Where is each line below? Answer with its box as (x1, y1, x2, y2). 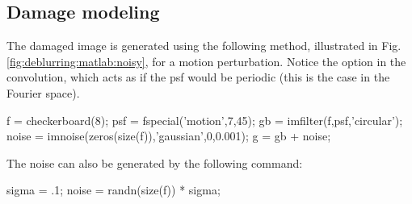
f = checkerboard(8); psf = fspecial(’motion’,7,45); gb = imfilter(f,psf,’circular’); (6, 111, 403, 128)
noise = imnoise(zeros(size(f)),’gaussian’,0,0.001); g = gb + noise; (6, 127, 331, 144)
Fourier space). (6, 84, 80, 101)
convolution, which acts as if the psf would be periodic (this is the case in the (6, 69, 390, 85)
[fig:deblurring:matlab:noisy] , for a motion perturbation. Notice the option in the (6, 52, 406, 69)
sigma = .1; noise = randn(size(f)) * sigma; (6, 181, 221, 198)
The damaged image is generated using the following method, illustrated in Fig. (6, 37, 401, 54)
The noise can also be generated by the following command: (6, 154, 303, 171)
